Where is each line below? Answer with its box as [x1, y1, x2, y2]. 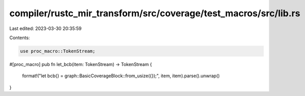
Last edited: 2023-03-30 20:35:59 [9, 25, 82, 31]
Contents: [9, 35, 30, 41]
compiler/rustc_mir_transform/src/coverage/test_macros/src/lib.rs [9, 8, 300, 19]
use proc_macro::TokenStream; [20, 48, 96, 54]
